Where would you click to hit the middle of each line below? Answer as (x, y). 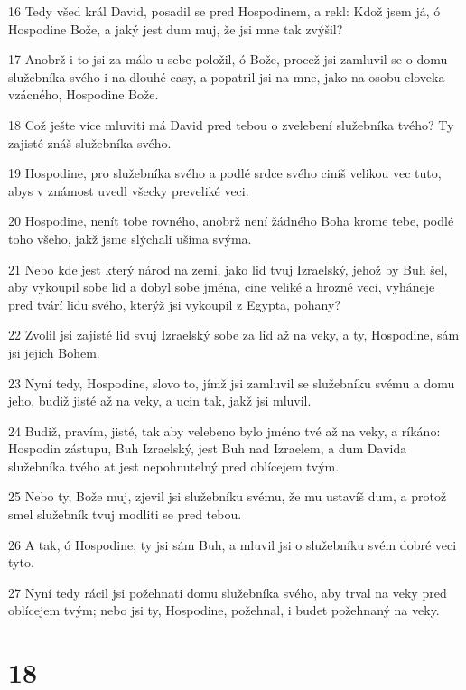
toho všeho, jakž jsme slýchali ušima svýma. (130, 238)
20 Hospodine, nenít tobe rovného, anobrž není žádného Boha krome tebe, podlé (231, 221)
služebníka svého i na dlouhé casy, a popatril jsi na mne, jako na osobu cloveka (227, 76)
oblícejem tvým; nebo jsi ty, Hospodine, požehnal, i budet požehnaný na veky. (224, 610)
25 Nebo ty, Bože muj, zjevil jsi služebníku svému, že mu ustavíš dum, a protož (228, 496)
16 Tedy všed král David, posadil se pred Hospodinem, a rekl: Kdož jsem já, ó (224, 11)
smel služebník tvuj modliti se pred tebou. (125, 514)
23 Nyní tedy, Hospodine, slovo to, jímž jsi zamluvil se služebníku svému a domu (232, 382)
